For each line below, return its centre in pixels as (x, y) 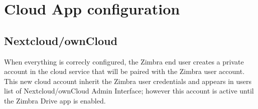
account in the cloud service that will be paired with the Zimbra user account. (124, 71)
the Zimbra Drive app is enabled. (55, 100)
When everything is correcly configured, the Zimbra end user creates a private (124, 61)
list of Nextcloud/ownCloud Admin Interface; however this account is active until (129, 91)
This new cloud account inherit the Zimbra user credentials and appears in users (128, 81)
